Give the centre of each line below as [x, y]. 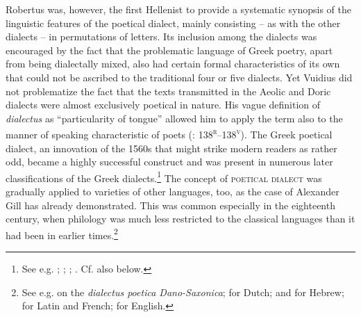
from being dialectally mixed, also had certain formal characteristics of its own [173, 64]
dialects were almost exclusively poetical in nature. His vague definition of [163, 105]
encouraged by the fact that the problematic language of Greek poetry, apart [169, 50]
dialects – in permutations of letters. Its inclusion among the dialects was [161, 36]
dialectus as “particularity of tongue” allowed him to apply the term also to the [174, 118]
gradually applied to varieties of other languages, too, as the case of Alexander [173, 192]
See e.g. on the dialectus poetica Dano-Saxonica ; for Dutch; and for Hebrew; [183, 292]
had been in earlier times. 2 [62, 234]
